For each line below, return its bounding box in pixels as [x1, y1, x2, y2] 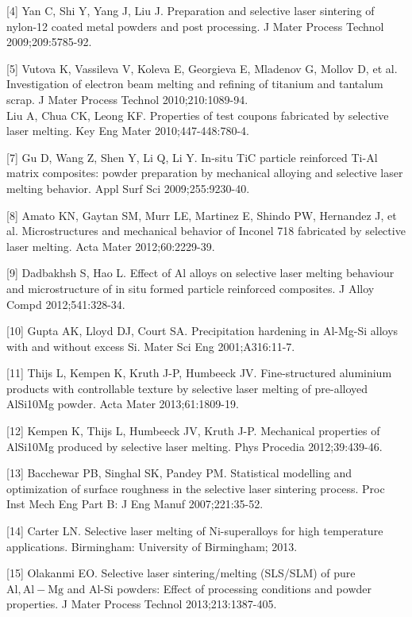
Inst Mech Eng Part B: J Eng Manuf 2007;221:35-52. [6, 496, 264, 512]
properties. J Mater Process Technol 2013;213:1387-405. [6, 596, 277, 612]
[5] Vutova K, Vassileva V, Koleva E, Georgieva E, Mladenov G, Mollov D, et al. [6, 60, 398, 76]
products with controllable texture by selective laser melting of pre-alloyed [6, 380, 368, 396]
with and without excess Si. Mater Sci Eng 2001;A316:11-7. [6, 337, 295, 354]
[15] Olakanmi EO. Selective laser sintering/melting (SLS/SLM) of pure [6, 565, 356, 581]
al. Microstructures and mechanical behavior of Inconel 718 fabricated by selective [6, 222, 406, 239]
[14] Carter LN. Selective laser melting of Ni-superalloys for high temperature [6, 523, 383, 539]
